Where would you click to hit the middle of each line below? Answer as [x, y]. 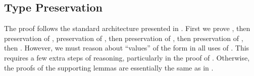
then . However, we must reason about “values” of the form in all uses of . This [127, 48]
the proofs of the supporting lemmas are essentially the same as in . [109, 67]
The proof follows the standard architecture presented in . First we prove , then [127, 28]
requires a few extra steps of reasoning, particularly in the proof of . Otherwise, [127, 57]
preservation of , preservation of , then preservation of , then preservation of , [124, 38]
